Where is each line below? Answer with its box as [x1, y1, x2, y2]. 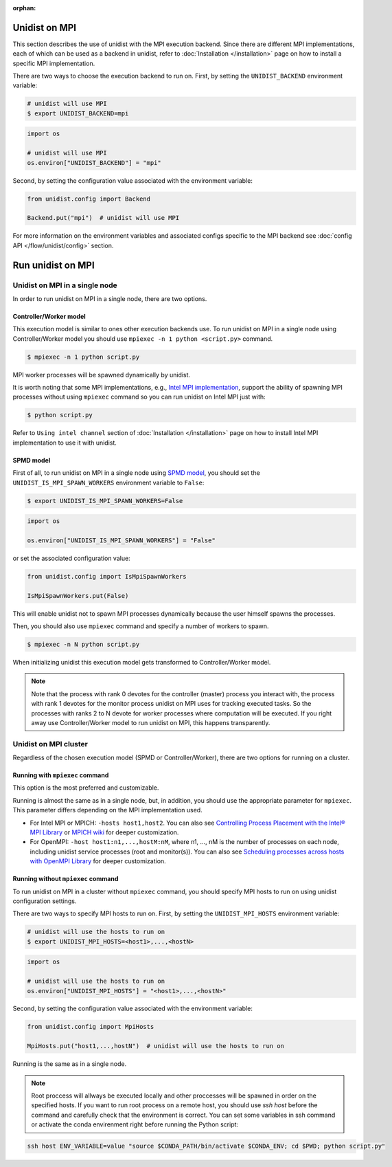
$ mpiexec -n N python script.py [27, 641, 140, 648]
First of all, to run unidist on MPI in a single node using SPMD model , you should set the [12, 469, 260, 477]
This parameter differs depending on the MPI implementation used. [12, 806, 203, 814]
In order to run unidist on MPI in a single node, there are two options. [12, 294, 207, 302]
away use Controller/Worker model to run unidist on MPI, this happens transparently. [31, 718, 270, 726]
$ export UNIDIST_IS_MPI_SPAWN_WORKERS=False [27, 497, 183, 504]
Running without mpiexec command [12, 875, 119, 883]
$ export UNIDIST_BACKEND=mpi [27, 109, 129, 117]
